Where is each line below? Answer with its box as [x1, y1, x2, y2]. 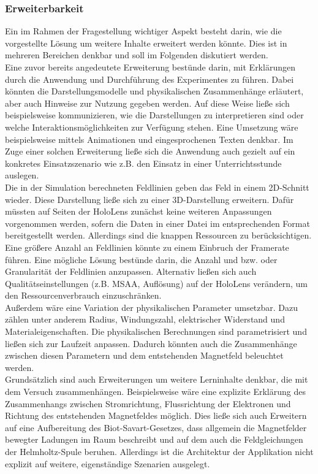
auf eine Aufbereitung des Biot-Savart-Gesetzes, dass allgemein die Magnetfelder [5, 421, 307, 434]
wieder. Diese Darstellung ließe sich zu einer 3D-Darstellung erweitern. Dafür [5, 193, 294, 205]
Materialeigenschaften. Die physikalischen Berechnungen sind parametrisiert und [5, 325, 307, 338]
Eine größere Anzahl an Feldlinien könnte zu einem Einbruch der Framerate [5, 240, 289, 253]
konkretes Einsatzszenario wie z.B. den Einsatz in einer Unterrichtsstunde [5, 156, 282, 169]
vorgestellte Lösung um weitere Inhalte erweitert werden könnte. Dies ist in [5, 36, 287, 49]
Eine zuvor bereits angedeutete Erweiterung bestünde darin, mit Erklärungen [5, 61, 295, 73]
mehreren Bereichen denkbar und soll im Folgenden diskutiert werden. [5, 48, 268, 61]
